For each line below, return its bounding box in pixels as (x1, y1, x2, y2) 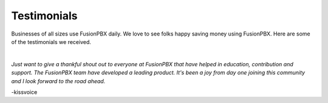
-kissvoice (11, 88, 38, 96)
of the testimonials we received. (11, 38, 91, 45)
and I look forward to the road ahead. (11, 77, 106, 84)
